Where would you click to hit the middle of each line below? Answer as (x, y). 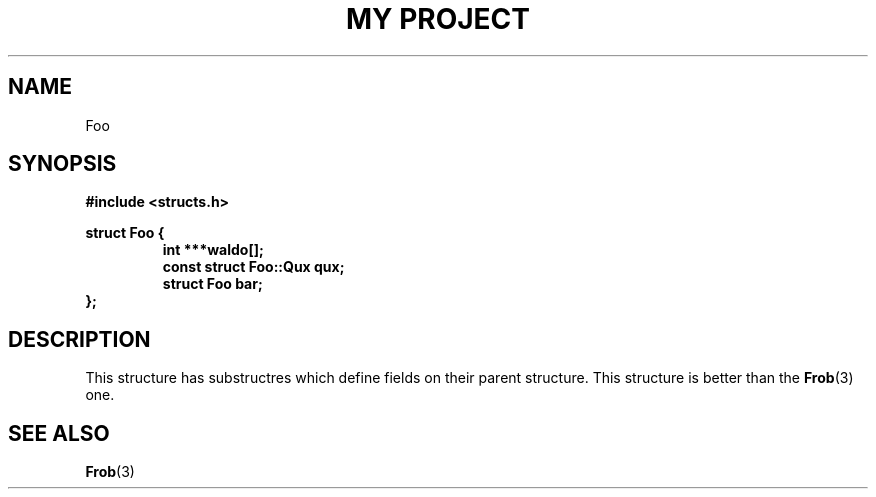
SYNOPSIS (62, 164)
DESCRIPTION (79, 339)
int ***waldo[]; (213, 250)
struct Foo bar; (212, 284)
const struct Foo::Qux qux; (253, 267)
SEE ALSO (59, 433)
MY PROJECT (438, 19)
